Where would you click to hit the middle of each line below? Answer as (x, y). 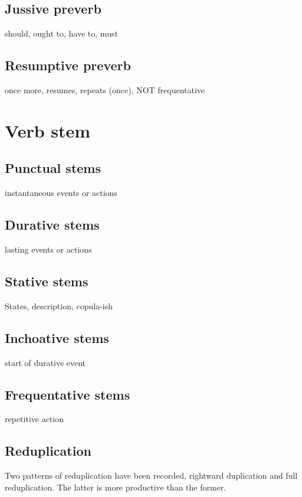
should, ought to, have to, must (61, 33)
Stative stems (47, 281)
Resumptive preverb (68, 65)
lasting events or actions (48, 249)
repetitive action (34, 419)
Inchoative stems (57, 337)
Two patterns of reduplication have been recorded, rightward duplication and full (151, 475)
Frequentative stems (68, 394)
